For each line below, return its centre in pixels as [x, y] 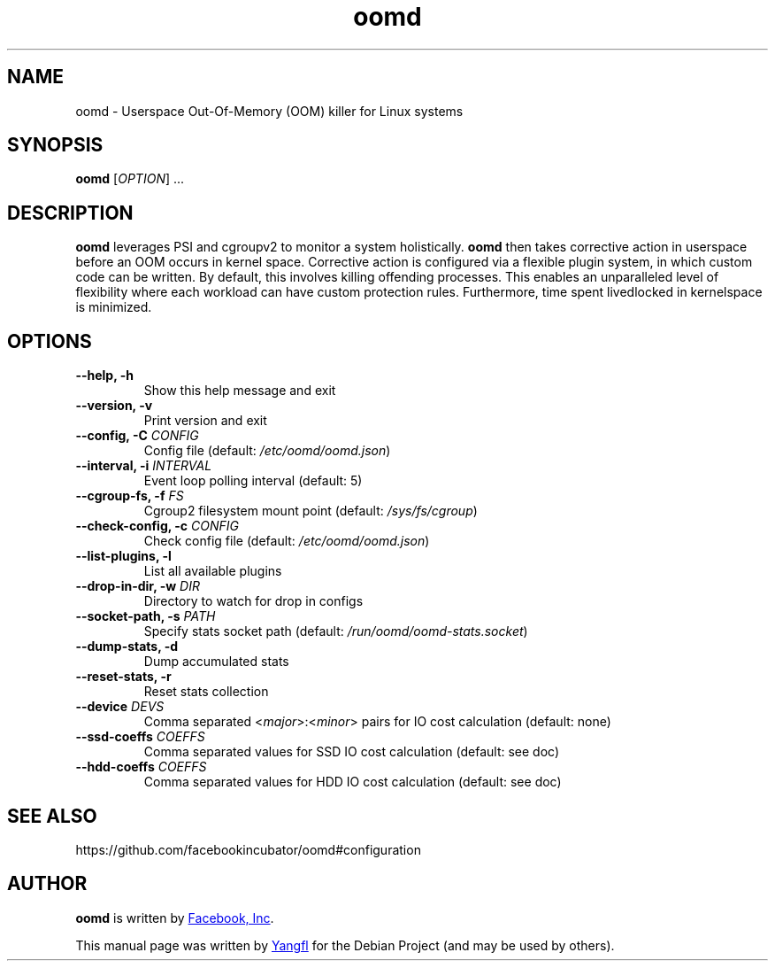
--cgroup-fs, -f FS [130, 496]
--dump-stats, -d [127, 647]
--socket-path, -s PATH [146, 616]
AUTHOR [47, 884]
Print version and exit [205, 421]
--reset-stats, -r [123, 677]
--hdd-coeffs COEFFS [141, 767]
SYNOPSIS [55, 145]
